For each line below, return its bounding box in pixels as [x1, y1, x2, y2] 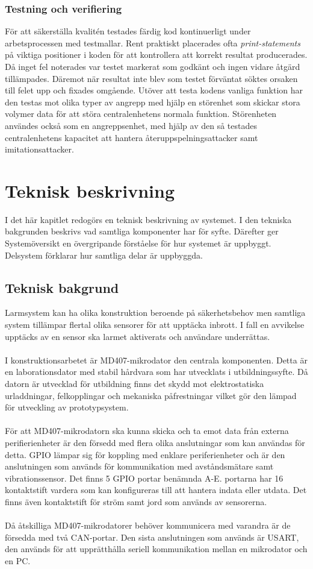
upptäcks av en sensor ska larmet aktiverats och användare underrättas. [5, 330, 270, 342]
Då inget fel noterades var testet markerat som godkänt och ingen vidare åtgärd [5, 60, 300, 72]
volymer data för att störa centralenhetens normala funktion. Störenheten [5, 107, 277, 120]
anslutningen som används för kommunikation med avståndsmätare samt [5, 460, 274, 473]
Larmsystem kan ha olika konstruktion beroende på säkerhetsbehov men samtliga [5, 306, 306, 319]
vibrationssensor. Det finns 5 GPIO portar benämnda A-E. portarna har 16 [5, 471, 284, 484]
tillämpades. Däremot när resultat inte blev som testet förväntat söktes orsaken [5, 72, 298, 84]
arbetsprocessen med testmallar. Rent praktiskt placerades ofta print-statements [5, 36, 300, 49]
